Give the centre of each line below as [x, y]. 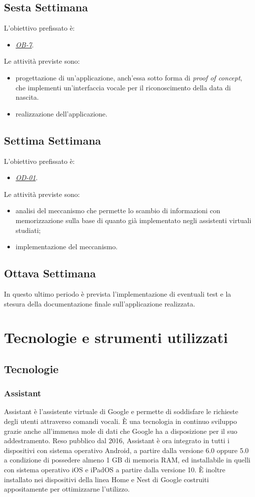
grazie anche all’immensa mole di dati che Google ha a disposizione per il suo [121, 431]
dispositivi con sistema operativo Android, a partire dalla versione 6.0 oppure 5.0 [127, 450]
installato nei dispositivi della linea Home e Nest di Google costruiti [107, 479]
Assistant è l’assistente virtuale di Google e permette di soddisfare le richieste [121, 411]
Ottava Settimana [50, 273]
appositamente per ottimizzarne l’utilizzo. [67, 489]
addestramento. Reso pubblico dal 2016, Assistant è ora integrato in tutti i [117, 440]
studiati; [28, 230]
